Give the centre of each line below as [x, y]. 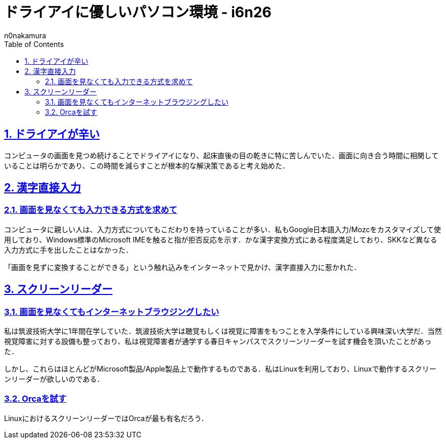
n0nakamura [25, 35]
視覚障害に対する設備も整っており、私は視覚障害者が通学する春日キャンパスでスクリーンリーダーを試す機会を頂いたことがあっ [218, 341]
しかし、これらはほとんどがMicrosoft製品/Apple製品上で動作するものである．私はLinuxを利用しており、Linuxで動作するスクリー [220, 369]
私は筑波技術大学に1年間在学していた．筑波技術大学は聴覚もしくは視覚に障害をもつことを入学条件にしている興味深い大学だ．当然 [223, 331]
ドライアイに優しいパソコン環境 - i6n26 [138, 12]
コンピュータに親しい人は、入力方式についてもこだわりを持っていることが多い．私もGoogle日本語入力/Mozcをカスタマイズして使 [223, 229]
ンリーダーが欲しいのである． [54, 379]
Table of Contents [34, 44]
